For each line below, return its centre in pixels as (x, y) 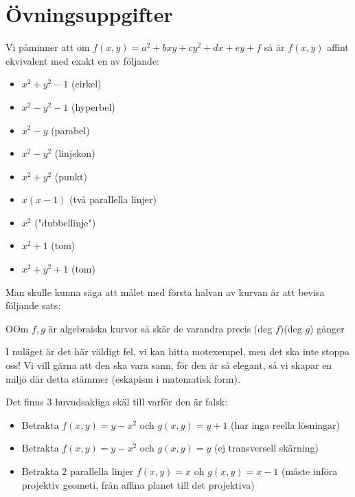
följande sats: (33, 305)
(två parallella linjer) (113, 199)
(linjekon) (75, 153)
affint (338, 47)
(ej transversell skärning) (266, 448)
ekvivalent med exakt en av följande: (82, 60)
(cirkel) (86, 84)
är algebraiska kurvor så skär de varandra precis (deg (160, 328)
